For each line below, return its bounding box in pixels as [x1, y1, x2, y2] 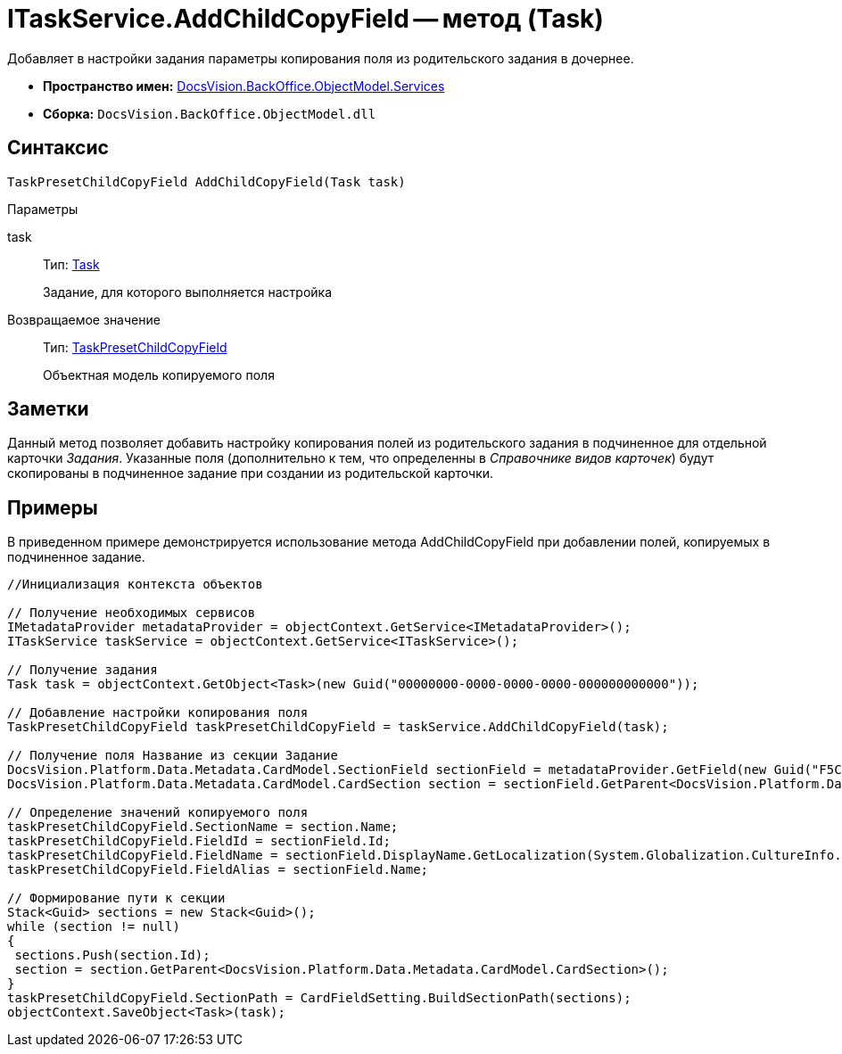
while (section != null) [7, 919, 180, 935]
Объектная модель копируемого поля [43, 366, 275, 383]
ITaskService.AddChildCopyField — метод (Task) [7, 4, 604, 34]
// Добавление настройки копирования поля [7, 705, 309, 721]
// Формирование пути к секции [7, 891, 226, 906]
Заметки [7, 398, 89, 421]
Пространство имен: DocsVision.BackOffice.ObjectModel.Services [43, 78, 445, 94]
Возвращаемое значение [7, 311, 161, 327]
